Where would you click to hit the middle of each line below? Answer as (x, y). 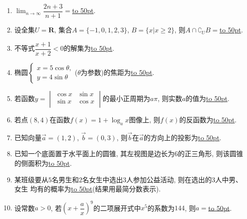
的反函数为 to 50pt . (208, 119)
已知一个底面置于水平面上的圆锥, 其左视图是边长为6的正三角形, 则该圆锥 (129, 153)
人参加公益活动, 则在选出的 (169, 179)
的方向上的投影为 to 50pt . (183, 137)
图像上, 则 (145, 119)
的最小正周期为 (126, 98)
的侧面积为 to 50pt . (43, 163)
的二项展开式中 (117, 208)
